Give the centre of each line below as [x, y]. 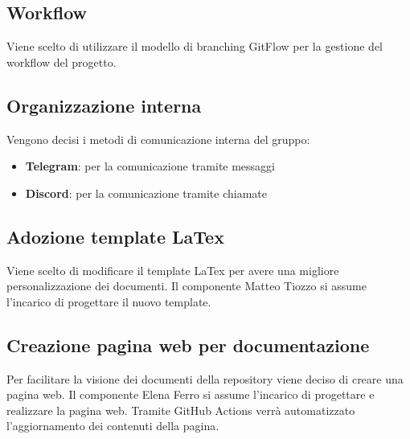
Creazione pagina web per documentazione [188, 345]
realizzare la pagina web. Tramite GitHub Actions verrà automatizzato [181, 410]
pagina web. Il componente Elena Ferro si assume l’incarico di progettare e [191, 394]
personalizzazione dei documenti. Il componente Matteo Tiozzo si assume [187, 286]
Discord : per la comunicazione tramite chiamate [146, 193]
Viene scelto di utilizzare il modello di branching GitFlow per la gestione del [195, 46]
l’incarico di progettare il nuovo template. [109, 301]
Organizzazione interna [104, 105]
